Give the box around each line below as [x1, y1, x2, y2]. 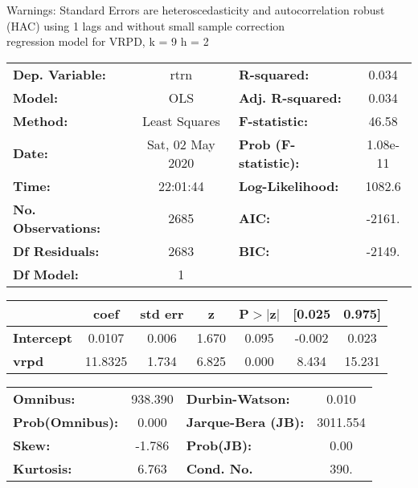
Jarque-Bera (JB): [186, 412, 305, 431]
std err [140, 303, 184, 323]
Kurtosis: [13, 458, 72, 478]
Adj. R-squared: [238, 87, 342, 107]
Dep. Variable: [13, 64, 106, 83]
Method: [13, 111, 68, 130]
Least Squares [141, 111, 220, 130]
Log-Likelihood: [238, 176, 339, 195]
